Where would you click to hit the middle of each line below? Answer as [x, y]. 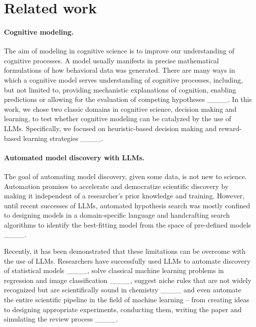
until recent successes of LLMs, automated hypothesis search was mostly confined [127, 205]
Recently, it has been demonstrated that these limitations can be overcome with [125, 251]
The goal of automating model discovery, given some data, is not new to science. [126, 176]
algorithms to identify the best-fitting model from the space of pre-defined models [128, 224]
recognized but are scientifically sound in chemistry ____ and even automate [123, 290]
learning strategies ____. [63, 138]
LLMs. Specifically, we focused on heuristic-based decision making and [110, 128]
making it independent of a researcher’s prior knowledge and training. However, [124, 196]
